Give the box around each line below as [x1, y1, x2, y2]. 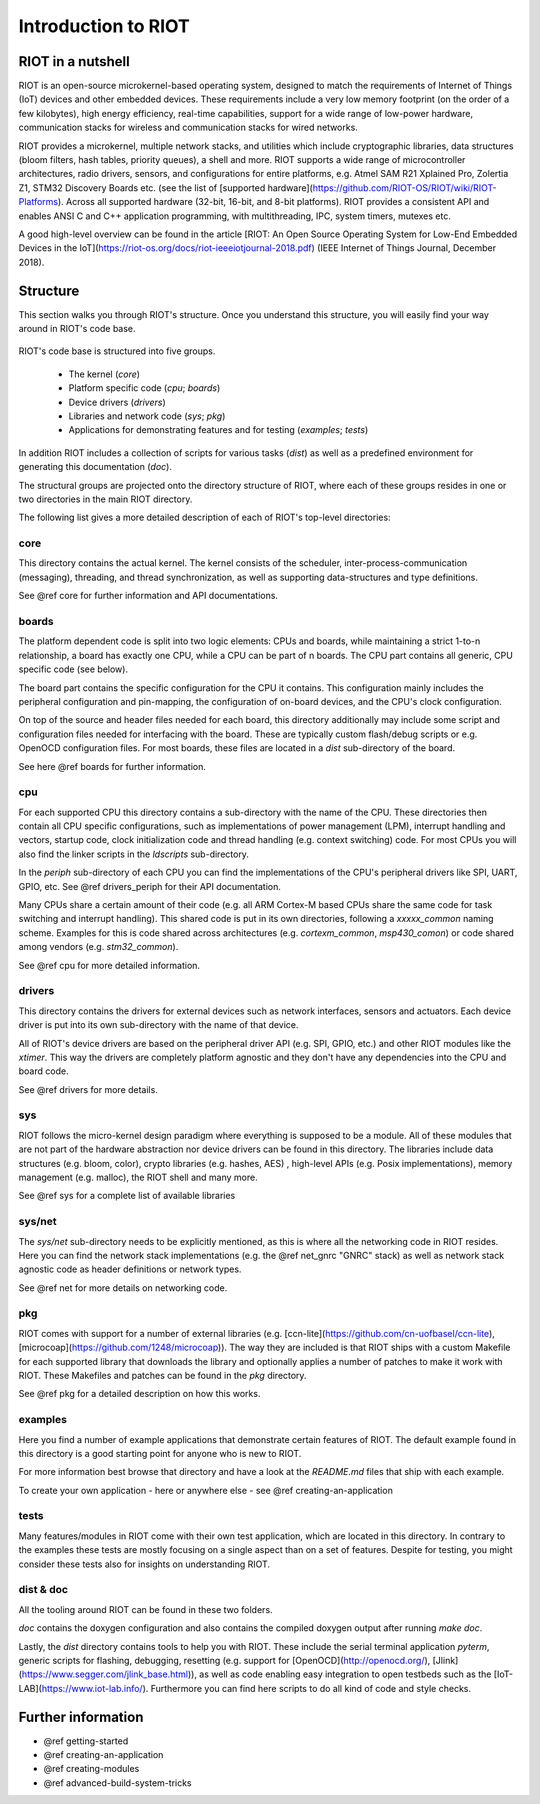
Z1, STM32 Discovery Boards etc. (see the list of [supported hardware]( [18, 181, 314, 194]
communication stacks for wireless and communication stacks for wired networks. [18, 121, 359, 134]
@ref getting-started [43, 1735, 129, 1747]
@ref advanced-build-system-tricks [43, 1776, 192, 1789]
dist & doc [18, 1583, 69, 1597]
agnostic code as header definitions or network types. [18, 1263, 242, 1275]
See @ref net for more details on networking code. [18, 1281, 228, 1294]
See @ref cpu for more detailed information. [18, 959, 200, 971]
